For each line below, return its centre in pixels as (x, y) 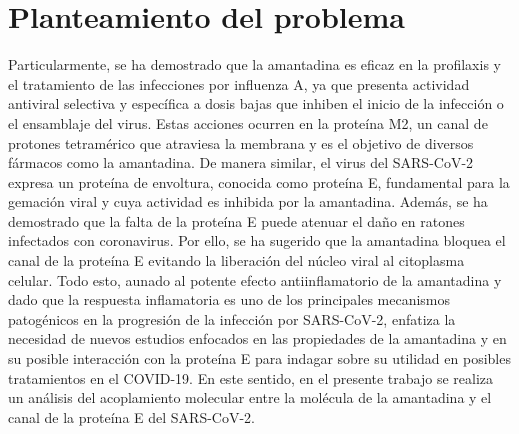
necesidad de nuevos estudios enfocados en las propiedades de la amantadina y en (257, 338)
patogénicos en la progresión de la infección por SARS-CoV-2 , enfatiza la (232, 318)
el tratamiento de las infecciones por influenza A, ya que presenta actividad (239, 83)
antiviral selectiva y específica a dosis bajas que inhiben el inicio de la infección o (256, 103)
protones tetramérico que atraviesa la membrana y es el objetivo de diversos (241, 142)
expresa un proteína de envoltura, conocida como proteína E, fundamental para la (259, 181)
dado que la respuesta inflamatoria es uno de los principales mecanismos (229, 299)
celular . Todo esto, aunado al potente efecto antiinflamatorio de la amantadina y (255, 279)
